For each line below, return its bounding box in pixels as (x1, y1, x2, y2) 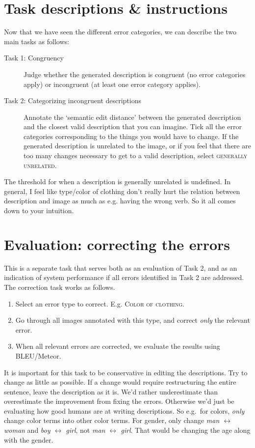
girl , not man (66, 425, 105, 435)
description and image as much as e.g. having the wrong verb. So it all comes (4, 196, 236, 206)
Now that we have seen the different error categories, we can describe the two (4, 27, 237, 37)
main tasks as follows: (4, 36, 69, 46)
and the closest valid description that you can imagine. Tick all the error (24, 121, 242, 132)
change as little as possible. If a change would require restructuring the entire (4, 377, 236, 387)
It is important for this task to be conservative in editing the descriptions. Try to (4, 367, 248, 377)
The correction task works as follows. (4, 281, 115, 292)
